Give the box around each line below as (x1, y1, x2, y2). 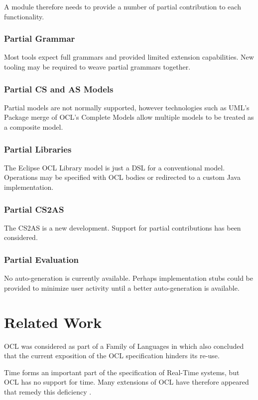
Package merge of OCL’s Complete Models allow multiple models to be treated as (4, 112, 254, 122)
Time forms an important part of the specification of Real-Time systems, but (4, 367, 240, 377)
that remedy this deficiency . (4, 386, 92, 397)
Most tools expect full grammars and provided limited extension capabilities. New (4, 52, 254, 62)
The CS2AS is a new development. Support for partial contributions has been (4, 222, 241, 233)
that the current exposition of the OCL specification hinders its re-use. (4, 350, 220, 361)
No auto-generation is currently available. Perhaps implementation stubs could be (4, 273, 254, 283)
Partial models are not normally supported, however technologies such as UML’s (4, 102, 250, 112)
